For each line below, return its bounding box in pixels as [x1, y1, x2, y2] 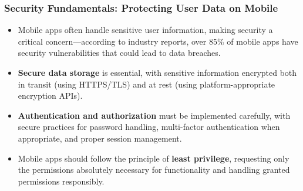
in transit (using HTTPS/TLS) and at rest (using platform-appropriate [18, 78, 275, 90]
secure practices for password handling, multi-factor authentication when [18, 120, 280, 133]
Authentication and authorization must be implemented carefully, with [18, 109, 291, 121]
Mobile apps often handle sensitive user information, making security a [18, 24, 273, 36]
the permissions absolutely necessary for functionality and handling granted [18, 163, 290, 176]
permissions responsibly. [18, 175, 105, 187]
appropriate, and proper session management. [18, 132, 182, 144]
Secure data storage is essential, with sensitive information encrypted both [18, 66, 297, 78]
